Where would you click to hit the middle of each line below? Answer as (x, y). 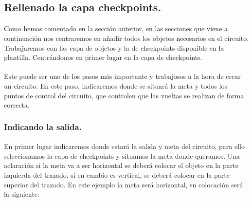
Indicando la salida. (43, 126)
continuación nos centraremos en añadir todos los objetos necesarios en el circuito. (126, 38)
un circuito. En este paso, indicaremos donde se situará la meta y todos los (116, 85)
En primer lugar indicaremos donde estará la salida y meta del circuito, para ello (124, 146)
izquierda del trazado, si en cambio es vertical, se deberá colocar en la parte (117, 174)
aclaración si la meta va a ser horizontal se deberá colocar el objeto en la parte (121, 165)
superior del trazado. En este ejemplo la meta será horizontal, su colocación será (124, 184)
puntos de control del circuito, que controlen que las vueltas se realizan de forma (124, 95)
